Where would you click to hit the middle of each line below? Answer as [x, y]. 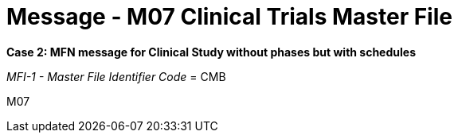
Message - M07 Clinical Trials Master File [229, 17]
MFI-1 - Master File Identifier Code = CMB [116, 76]
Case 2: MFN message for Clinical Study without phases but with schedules [211, 52]
